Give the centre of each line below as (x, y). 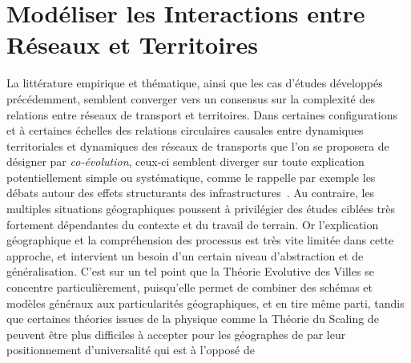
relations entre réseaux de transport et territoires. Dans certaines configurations (202, 114)
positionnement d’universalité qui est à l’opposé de (131, 350)
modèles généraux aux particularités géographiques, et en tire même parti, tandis (205, 302)
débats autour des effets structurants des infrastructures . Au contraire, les (191, 193)
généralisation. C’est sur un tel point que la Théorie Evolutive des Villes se (190, 271)
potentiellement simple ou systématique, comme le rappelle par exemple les (191, 177)
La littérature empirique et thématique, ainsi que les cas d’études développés (195, 83)
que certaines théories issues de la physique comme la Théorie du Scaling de (193, 319)
